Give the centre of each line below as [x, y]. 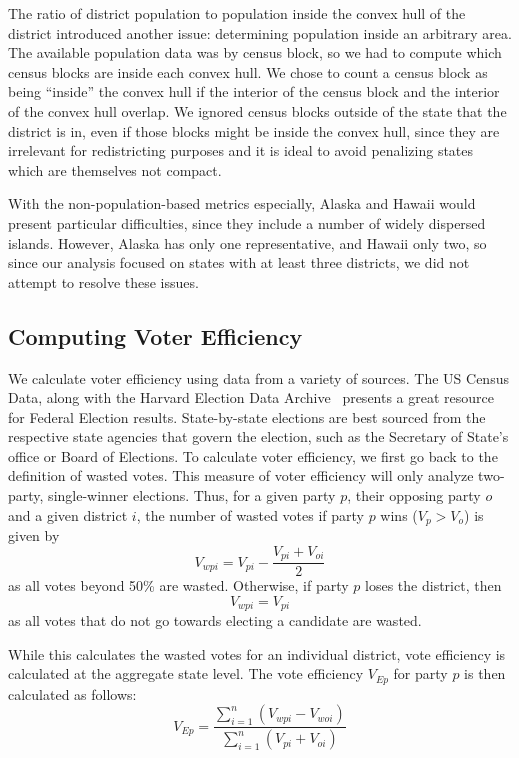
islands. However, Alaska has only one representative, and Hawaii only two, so [247, 242]
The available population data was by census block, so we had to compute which [255, 52]
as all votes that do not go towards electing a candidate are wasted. [215, 620]
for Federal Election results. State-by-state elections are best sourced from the [247, 416]
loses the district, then [433, 585]
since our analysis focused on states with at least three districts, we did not [239, 262]
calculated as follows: [72, 693]
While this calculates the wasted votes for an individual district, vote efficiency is [257, 653]
